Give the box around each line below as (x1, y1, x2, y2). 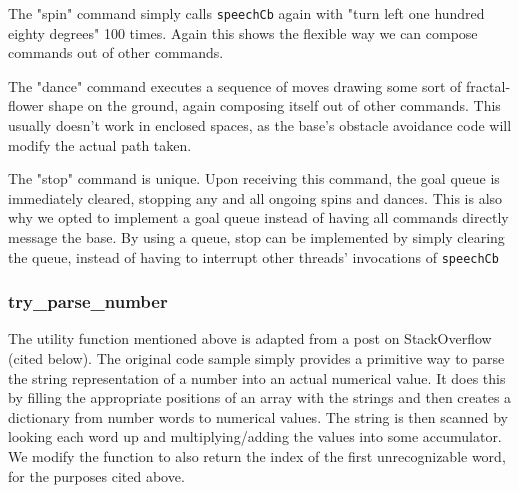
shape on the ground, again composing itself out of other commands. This (48, 95, 501, 116)
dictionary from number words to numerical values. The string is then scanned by (8, 406, 508, 427)
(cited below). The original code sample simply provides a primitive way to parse (8, 348, 505, 369)
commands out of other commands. (8, 42, 224, 63)
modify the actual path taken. (8, 134, 192, 155)
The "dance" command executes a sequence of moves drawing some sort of (8, 75, 462, 96)
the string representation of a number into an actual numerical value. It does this (8, 367, 506, 388)
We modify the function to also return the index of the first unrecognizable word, (8, 446, 506, 467)
